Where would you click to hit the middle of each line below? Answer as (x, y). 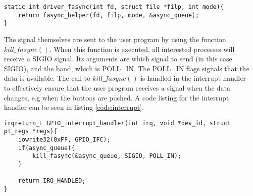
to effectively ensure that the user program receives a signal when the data (117, 87)
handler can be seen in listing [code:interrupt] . (74, 107)
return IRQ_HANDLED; (52, 181)
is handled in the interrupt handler (193, 78)
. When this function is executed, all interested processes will (142, 49)
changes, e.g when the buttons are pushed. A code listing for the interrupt (117, 97)
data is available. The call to (47, 78)
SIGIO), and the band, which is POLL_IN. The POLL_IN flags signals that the (127, 68)
